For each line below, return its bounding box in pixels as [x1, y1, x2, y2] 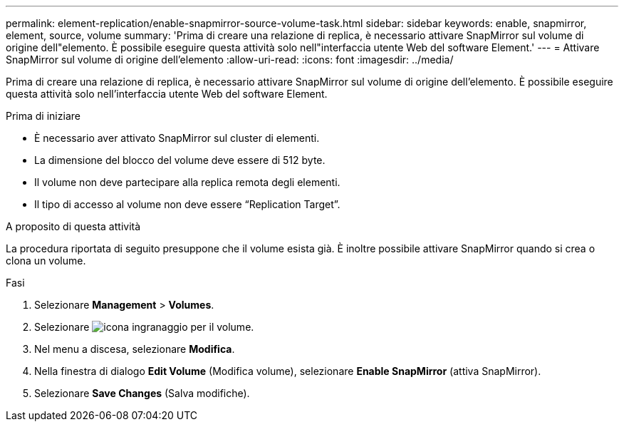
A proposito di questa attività [6, 220, 141, 232]
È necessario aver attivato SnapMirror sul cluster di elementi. [34, 132, 320, 144]
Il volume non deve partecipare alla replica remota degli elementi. [34, 176, 340, 188]
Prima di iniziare [6, 110, 80, 122]
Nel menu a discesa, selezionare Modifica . [34, 343, 235, 355]
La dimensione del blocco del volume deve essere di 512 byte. [34, 154, 326, 166]
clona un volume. [6, 254, 86, 267]
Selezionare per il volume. [34, 321, 254, 333]
